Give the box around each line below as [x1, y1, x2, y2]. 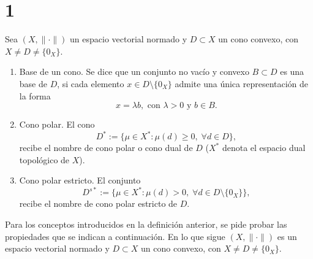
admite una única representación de [175, 77, 309, 90]
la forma [19, 89, 51, 102]
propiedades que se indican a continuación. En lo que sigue [5, 230, 225, 242]
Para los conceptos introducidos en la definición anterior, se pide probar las [5, 218, 287, 231]
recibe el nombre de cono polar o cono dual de [19, 141, 193, 154]
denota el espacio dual [222, 141, 306, 154]
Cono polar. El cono [19, 118, 95, 131]
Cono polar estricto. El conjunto [19, 174, 141, 187]
